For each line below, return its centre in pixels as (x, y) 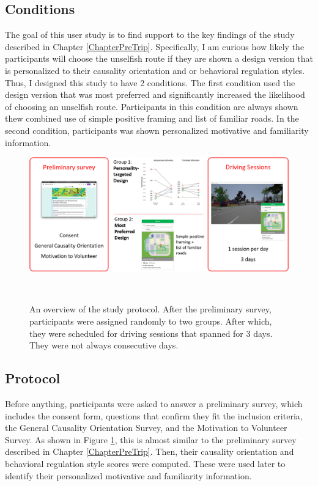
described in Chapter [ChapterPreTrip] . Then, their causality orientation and (150, 451)
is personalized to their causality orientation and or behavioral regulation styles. (155, 70)
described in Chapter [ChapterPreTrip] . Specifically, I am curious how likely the (155, 46)
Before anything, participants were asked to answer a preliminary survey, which (154, 404)
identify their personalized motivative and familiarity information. (128, 475)
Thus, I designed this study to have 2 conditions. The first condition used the (150, 82)
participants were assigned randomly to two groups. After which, (151, 321)
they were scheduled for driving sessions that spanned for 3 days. (151, 333)
